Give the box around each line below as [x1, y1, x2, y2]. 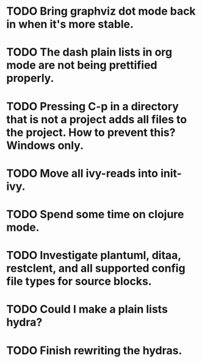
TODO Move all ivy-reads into [6, 167, 159, 180]
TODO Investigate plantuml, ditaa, [6, 249, 181, 263]
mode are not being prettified [6, 58, 157, 72]
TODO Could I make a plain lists [6, 302, 168, 316]
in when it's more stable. [6, 17, 134, 31]
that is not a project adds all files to [6, 112, 187, 126]
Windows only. [6, 138, 84, 152]
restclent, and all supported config [6, 261, 186, 275]
